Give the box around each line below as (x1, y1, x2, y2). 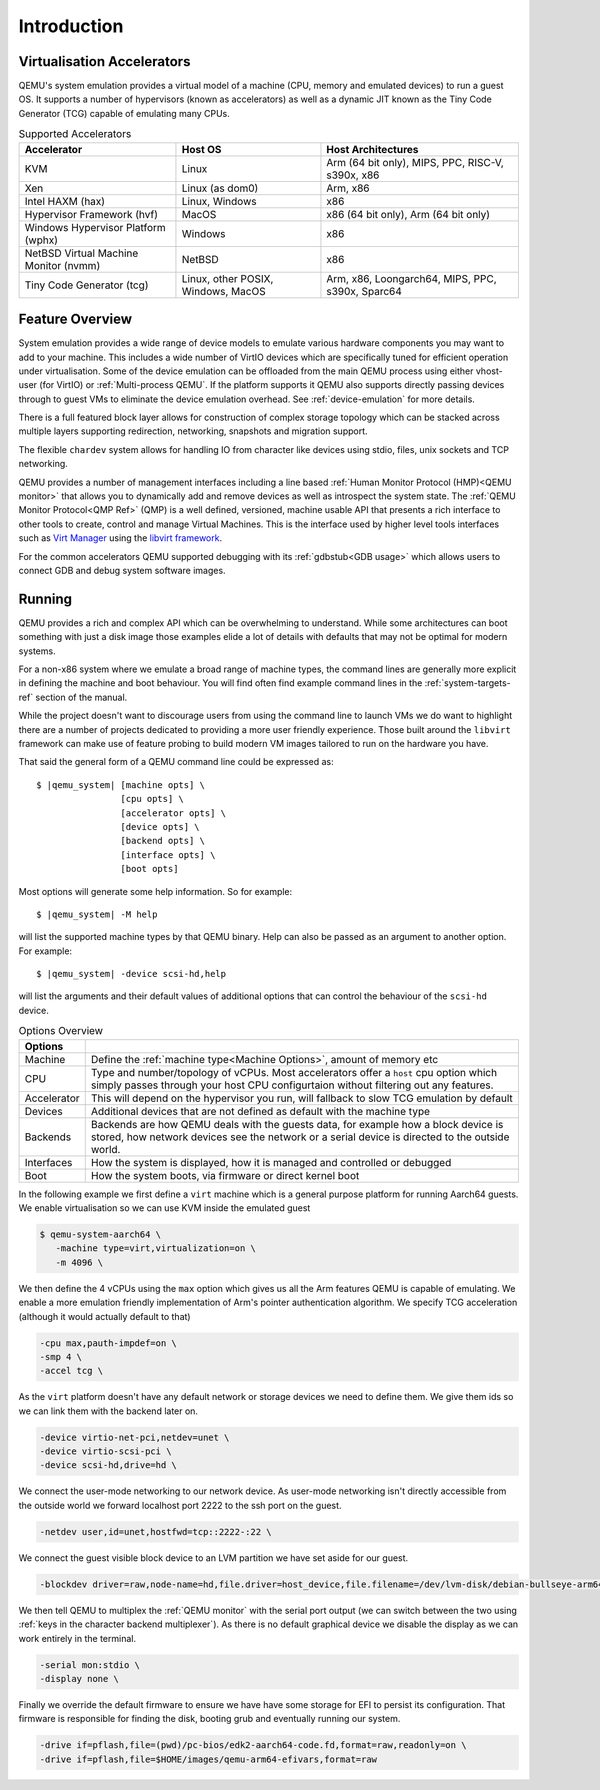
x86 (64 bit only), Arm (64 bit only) (326, 207, 490, 221)
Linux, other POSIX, (181, 271, 274, 285)
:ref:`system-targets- (424, 677, 512, 689)
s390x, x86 (326, 168, 380, 182)
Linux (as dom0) (181, 181, 259, 195)
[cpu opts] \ (120, 793, 185, 805)
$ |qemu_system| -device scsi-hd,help (36, 968, 227, 980)
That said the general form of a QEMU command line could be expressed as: (18, 756, 334, 768)
